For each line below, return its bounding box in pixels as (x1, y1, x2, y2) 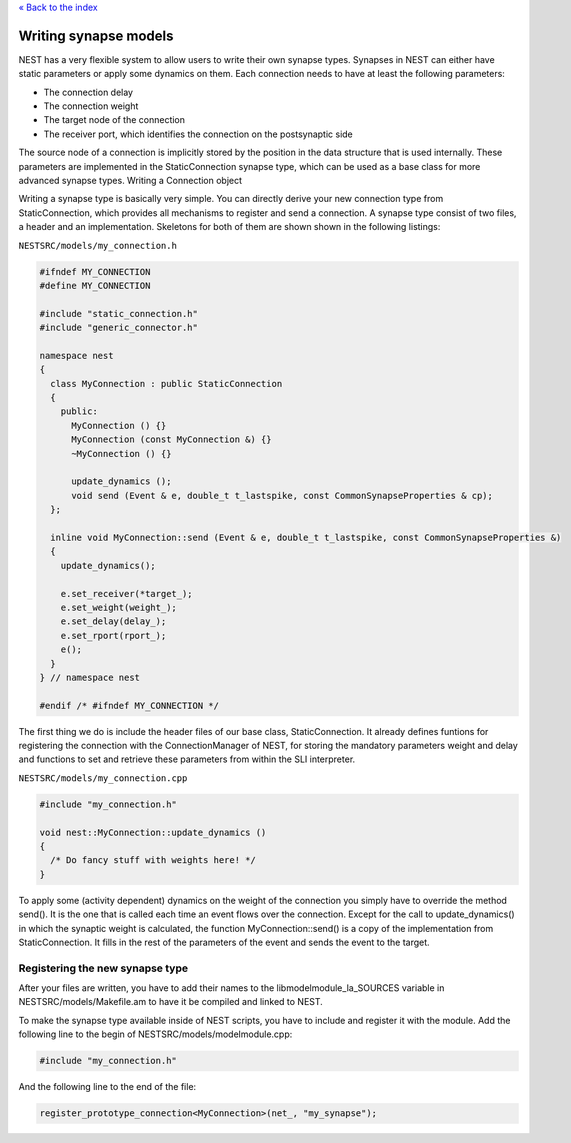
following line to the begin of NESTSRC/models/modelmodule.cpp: (18, 1028, 293, 1040)
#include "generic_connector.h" (39, 322, 199, 334)
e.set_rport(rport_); (60, 630, 167, 641)
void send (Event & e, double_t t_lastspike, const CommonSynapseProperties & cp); (71, 490, 494, 501)
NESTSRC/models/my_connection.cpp (18, 772, 188, 784)
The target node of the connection (43, 114, 185, 126)
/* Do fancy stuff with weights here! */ (50, 855, 257, 866)
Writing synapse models (18, 27, 174, 44)
